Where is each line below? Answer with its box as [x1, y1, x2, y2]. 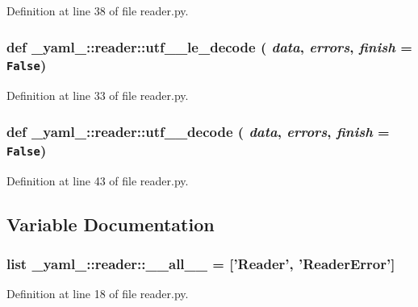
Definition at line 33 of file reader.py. [6, 87, 189, 104]
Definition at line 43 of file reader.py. [6, 172, 189, 189]
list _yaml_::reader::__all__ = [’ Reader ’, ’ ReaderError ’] [6, 253, 395, 273]
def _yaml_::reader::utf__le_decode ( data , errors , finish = [6, 36, 412, 56]
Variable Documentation [6, 211, 215, 236]
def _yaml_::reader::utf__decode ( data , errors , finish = [6, 121, 390, 141]
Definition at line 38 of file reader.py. [6, 2, 189, 19]
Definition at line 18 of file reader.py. [6, 285, 189, 302]
